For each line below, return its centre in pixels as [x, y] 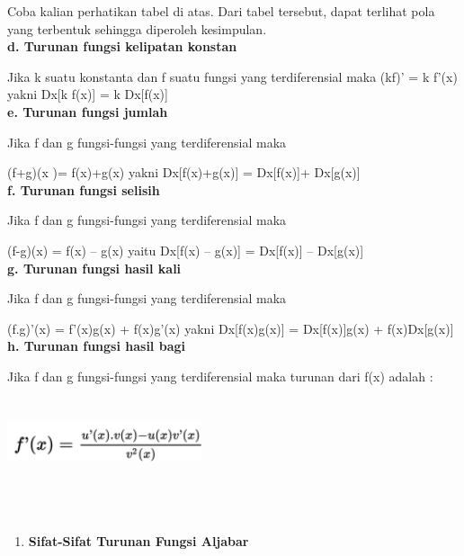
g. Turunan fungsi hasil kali [94, 268]
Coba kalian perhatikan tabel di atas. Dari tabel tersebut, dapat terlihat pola [221, 11]
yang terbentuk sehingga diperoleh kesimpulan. [137, 28]
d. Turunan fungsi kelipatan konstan [122, 46]
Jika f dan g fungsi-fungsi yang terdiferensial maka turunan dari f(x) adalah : [220, 376]
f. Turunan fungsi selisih [84, 189]
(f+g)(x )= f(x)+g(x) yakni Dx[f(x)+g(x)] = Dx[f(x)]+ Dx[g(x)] [184, 172]
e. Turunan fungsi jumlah [88, 111]
